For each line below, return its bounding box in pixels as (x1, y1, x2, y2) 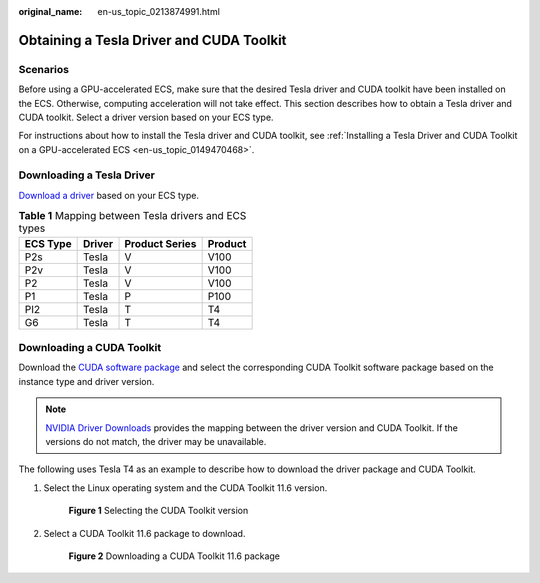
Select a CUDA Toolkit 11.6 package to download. (43, 527, 246, 539)
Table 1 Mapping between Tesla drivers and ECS (18, 209, 247, 223)
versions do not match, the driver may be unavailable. (45, 435, 267, 447)
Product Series (124, 236, 197, 250)
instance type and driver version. (18, 375, 155, 387)
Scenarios (18, 62, 70, 76)
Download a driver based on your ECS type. (18, 189, 200, 201)
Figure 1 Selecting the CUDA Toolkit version (68, 505, 249, 517)
